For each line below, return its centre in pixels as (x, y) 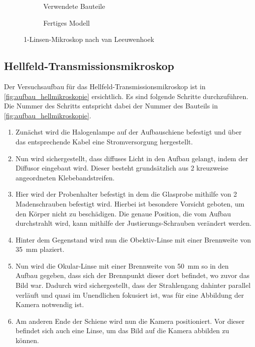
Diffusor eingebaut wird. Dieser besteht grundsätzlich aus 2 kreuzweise (122, 168)
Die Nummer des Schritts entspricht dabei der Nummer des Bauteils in (111, 106)
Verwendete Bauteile (74, 6)
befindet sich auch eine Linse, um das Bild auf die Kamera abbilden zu (122, 330)
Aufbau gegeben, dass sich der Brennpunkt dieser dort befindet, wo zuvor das (132, 275)
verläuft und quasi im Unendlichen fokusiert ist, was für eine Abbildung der (130, 295)
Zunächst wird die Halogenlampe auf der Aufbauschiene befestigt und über (128, 132)
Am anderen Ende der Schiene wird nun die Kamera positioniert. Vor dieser (130, 321)
